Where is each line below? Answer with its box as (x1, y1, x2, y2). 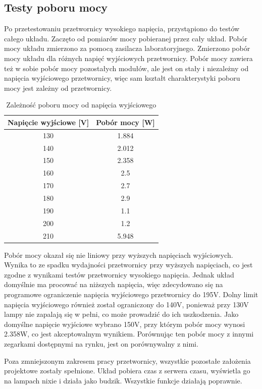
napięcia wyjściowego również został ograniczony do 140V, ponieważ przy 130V (4, 299, 249, 309)
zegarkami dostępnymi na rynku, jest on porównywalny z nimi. (4, 338, 198, 349)
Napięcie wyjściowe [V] (8, 117, 89, 127)
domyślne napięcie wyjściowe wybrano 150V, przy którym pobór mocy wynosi (4, 318, 245, 329)
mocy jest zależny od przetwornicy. (4, 82, 112, 93)
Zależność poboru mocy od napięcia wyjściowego (6, 99, 156, 110)
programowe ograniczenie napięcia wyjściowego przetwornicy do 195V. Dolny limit (4, 289, 258, 300)
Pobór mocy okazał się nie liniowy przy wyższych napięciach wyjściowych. (4, 249, 233, 260)
